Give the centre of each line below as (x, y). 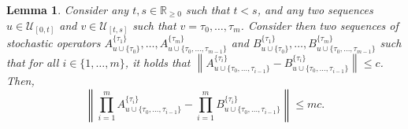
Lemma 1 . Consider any (68, 9)
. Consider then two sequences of (319, 25)
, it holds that (158, 62)
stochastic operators (54, 42)
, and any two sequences (315, 9)
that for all (33, 62)
